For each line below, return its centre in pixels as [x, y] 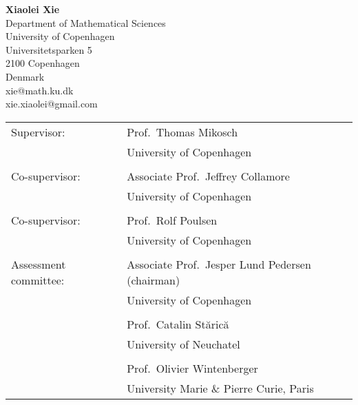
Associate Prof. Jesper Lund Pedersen [219, 264]
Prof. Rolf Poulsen [172, 220]
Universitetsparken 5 [49, 49]
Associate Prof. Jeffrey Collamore [208, 176]
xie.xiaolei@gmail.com [52, 104]
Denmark [25, 76]
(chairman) [154, 280]
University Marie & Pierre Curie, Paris [220, 388]
